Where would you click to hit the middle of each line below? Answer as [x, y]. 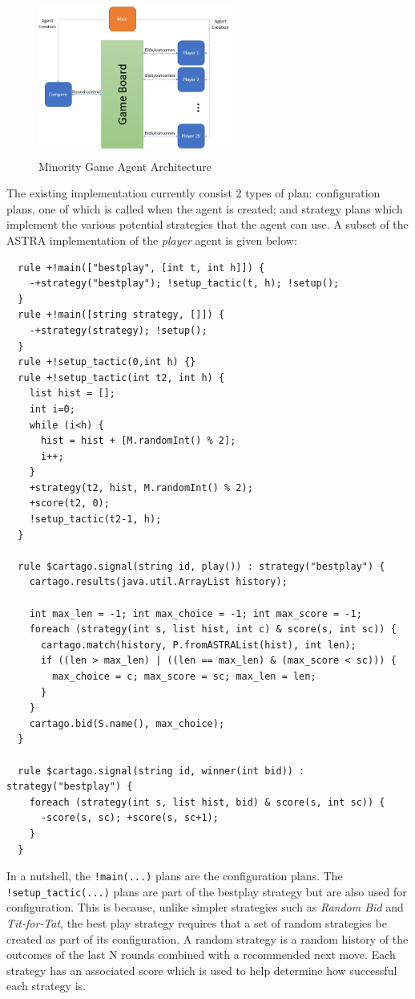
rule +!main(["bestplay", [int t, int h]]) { [141, 268]
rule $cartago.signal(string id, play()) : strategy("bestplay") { [201, 566]
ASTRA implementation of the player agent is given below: [152, 240]
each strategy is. [46, 986]
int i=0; [52, 409]
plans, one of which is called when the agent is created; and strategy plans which [205, 208]
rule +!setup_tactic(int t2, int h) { [121, 378]
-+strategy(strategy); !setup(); [118, 330]
